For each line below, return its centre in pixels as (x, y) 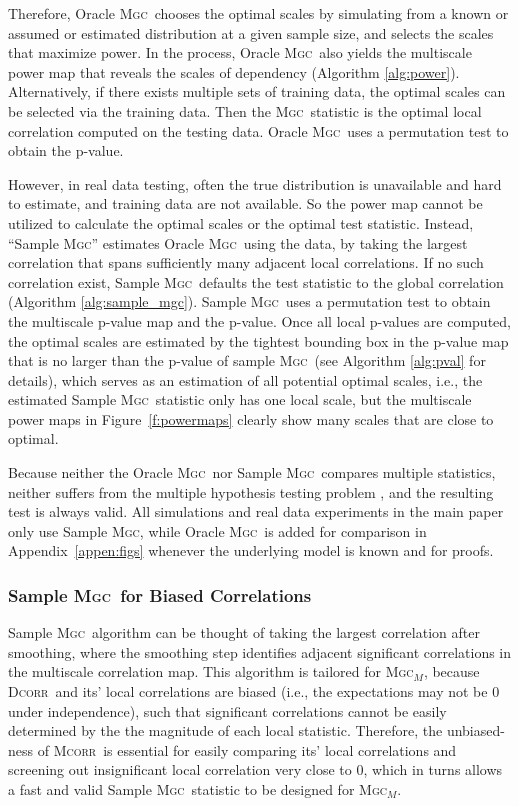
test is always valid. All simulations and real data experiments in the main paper (256, 511)
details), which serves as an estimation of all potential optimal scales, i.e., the (245, 379)
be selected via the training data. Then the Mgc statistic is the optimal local (245, 110)
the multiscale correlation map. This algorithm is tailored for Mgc (211, 671)
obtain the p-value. (66, 150)
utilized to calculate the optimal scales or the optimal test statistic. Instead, (241, 222)
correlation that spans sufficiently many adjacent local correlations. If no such (246, 262)
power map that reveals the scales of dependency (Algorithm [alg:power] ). (234, 71)
